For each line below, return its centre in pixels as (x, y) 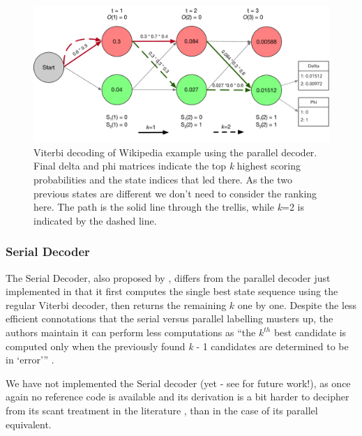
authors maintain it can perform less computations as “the (131, 332)
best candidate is (310, 332)
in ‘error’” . (30, 360)
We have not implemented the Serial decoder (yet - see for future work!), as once (178, 383)
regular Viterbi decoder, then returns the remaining (116, 305)
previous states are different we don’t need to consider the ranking (175, 193)
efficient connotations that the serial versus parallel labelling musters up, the (169, 318)
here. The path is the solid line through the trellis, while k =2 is (169, 207)
